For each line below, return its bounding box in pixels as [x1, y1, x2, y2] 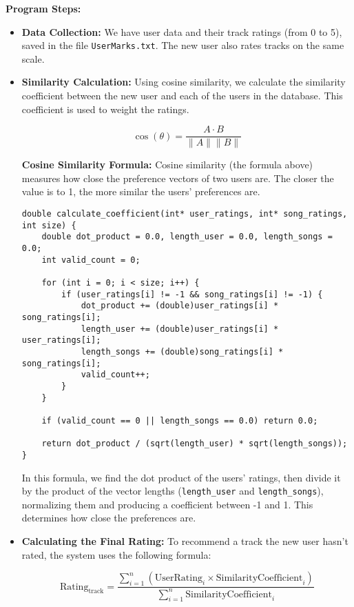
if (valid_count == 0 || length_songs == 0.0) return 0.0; [41, 415, 318, 426]
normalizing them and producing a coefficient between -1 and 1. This [21, 497, 313, 511]
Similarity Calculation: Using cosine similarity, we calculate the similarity [21, 74, 346, 89]
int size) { [21, 220, 76, 230]
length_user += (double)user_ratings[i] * [81, 324, 279, 334]
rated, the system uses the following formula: [21, 547, 211, 561]
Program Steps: [6, 1, 81, 15]
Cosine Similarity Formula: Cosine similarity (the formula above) [21, 157, 313, 172]
